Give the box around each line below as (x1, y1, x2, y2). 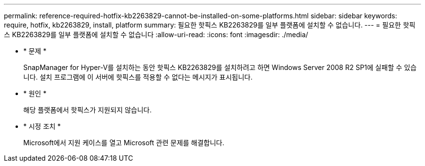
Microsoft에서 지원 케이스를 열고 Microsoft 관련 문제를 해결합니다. (23, 138, 225, 147)
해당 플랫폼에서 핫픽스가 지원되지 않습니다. (23, 106, 152, 114)
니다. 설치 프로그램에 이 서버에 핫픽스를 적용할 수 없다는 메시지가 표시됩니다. (23, 73, 253, 81)
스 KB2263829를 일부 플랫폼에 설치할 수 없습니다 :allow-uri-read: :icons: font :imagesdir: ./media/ (4, 30, 309, 39)
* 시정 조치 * (23, 122, 61, 130)
